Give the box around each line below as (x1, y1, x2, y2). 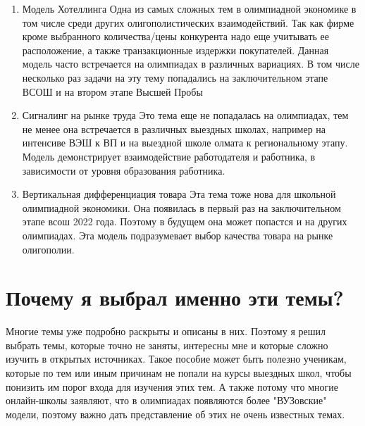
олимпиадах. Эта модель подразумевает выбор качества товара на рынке (22, 227, 333, 242)
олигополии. (22, 242, 75, 256)
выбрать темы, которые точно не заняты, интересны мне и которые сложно (6, 337, 328, 352)
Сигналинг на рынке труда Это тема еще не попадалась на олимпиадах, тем (22, 108, 349, 123)
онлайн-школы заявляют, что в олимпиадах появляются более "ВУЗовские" (6, 393, 327, 408)
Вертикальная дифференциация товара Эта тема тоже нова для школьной (22, 187, 336, 201)
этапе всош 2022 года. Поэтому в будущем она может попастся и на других (22, 214, 347, 229)
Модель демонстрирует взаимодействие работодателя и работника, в (22, 149, 316, 163)
